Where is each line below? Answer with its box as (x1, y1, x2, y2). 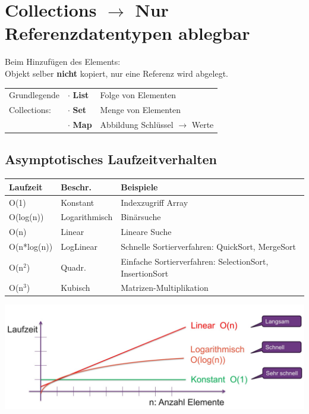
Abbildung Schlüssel (100, 118, 174, 130)
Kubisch (61, 281, 90, 294)
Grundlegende (9, 89, 59, 101)
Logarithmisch (61, 211, 113, 223)
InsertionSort (121, 266, 169, 279)
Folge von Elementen (100, 89, 176, 101)
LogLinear (61, 240, 98, 253)
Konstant (61, 196, 94, 208)
